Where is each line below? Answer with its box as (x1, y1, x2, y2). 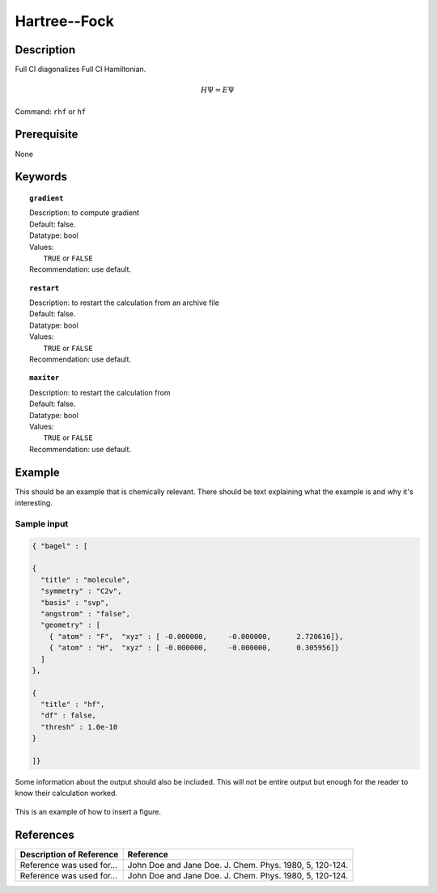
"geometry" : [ (40, 620, 101, 630)
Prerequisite (15, 128, 78, 142)
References (15, 827, 74, 841)
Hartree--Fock (15, 12, 115, 30)
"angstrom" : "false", (40, 609, 131, 618)
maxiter (29, 373, 60, 383)
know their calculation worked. (15, 789, 117, 798)
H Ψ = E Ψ (201, 86, 235, 95)
